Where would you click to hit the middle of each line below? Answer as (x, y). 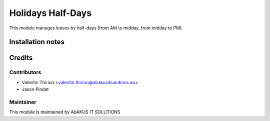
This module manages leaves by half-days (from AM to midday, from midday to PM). (96, 28)
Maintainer (23, 102)
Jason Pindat (35, 89)
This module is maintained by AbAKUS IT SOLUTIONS (65, 112)
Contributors (25, 72)
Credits (21, 58)
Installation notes (37, 42)
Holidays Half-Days (50, 13)
